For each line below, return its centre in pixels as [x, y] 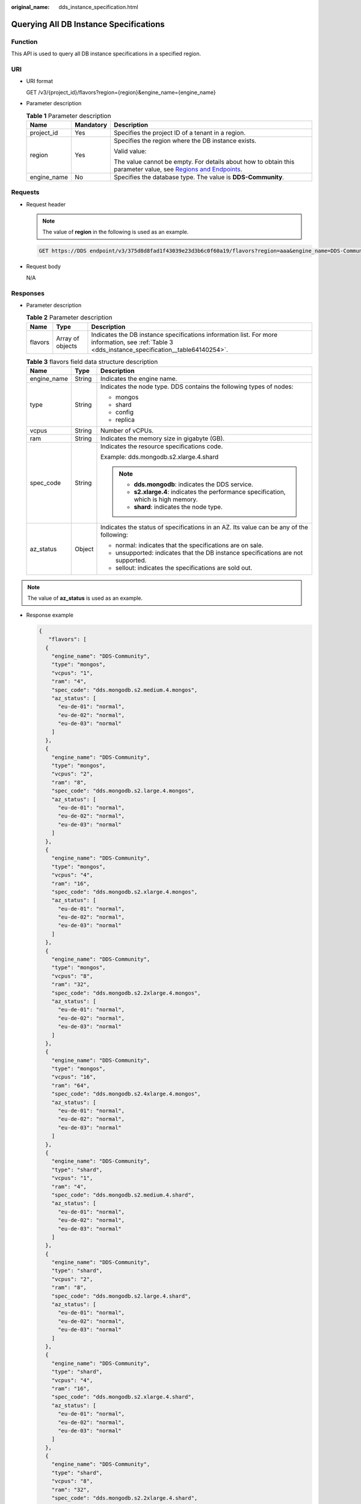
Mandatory [91, 125]
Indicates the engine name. [139, 379]
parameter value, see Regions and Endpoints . [178, 169]
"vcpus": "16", [74, 1077]
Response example [50, 615]
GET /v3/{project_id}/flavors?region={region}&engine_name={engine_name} [121, 92]
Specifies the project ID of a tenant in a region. [180, 132]
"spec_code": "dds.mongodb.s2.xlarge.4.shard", [123, 1397]
